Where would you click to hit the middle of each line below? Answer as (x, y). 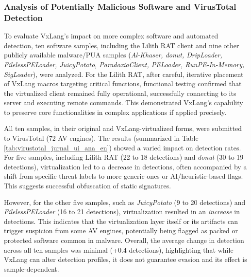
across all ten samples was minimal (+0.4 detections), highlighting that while (119, 249)
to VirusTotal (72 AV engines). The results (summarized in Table (101, 138)
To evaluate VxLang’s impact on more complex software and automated (111, 36)
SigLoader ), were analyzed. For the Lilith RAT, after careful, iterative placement (124, 74)
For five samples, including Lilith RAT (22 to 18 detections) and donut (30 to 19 (124, 157)
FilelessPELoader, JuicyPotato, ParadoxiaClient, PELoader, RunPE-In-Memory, (124, 64)
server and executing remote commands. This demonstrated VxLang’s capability (124, 102)
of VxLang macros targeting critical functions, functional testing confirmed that (123, 83)
